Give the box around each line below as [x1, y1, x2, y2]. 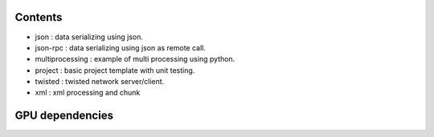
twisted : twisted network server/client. [35, 77, 165, 87]
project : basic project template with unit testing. [35, 65, 195, 75]
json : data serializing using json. [35, 32, 144, 42]
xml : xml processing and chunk [35, 88, 141, 98]
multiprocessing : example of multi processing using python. [35, 54, 235, 64]
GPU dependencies [14, 109, 114, 123]
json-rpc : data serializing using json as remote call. [35, 42, 207, 52]
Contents [14, 10, 63, 24]
